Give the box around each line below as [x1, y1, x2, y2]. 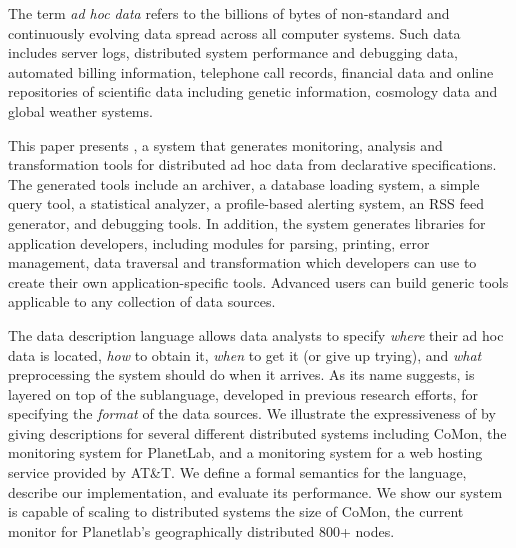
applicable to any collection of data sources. [8, 291, 276, 312]
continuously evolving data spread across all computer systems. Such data [8, 22, 461, 43]
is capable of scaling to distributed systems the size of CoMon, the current [8, 501, 464, 522]
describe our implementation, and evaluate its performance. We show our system [8, 481, 503, 502]
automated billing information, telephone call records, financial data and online [8, 61, 494, 82]
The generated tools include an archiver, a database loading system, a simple [8, 173, 480, 194]
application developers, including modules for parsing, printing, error [8, 232, 430, 253]
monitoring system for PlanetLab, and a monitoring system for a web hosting [8, 442, 483, 463]
